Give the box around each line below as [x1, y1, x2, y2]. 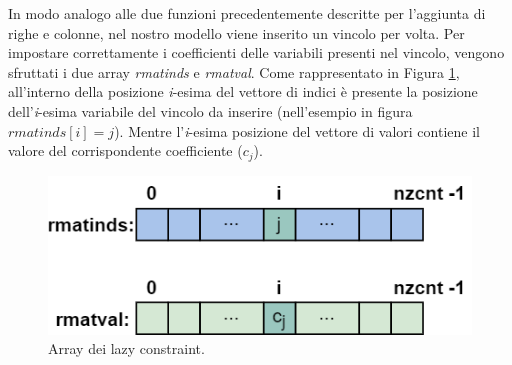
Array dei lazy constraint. [48, 338, 205, 359]
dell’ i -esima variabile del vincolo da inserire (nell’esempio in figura [8, 100, 413, 121]
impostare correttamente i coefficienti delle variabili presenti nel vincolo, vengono [8, 42, 505, 63]
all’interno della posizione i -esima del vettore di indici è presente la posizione [8, 81, 478, 102]
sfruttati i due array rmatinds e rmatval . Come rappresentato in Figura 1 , [8, 61, 460, 82]
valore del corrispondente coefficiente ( [8, 140, 243, 161]
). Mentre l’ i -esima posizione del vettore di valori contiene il [114, 120, 480, 141]
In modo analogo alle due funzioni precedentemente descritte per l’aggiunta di [8, 3, 486, 23]
